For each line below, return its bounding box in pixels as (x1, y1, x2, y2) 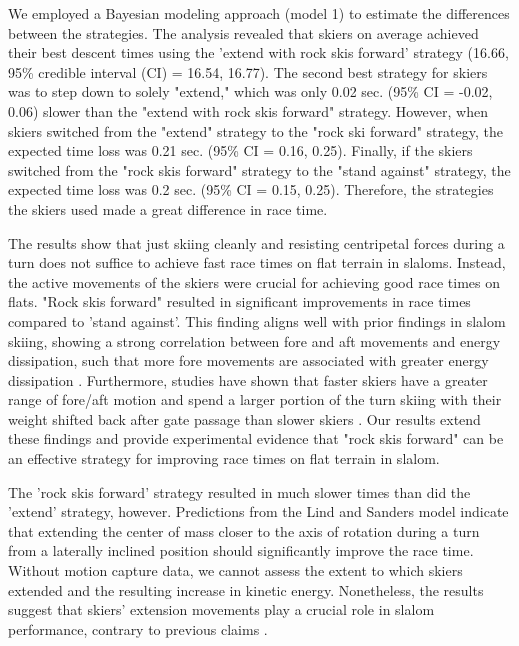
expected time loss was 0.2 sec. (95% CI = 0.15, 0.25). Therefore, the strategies (8, 179, 494, 200)
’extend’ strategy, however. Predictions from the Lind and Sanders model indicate (8, 501, 509, 522)
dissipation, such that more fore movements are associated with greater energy (8, 350, 489, 371)
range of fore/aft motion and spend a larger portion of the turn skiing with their (8, 389, 502, 410)
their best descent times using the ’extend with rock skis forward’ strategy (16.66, (8, 42, 509, 63)
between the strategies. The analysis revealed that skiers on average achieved (8, 22, 479, 43)
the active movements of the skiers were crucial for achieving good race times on (8, 271, 500, 292)
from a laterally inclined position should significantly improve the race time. (8, 540, 474, 561)
